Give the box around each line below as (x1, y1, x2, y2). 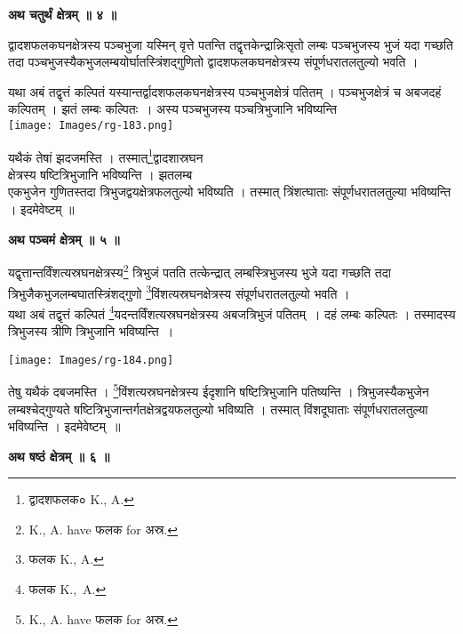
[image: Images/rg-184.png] (8, 353, 174, 366)
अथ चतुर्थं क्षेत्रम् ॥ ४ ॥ (8, 5, 116, 23)
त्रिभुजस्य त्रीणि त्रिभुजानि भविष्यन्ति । (8, 322, 174, 340)
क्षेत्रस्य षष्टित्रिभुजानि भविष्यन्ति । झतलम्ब (8, 165, 193, 183)
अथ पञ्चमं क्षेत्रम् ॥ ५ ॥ (8, 229, 120, 248)
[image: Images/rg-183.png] (8, 118, 174, 132)
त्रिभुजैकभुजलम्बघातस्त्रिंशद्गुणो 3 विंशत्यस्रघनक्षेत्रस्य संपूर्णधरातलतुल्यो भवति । (8, 281, 350, 302)
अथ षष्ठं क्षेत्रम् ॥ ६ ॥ (8, 446, 110, 465)
